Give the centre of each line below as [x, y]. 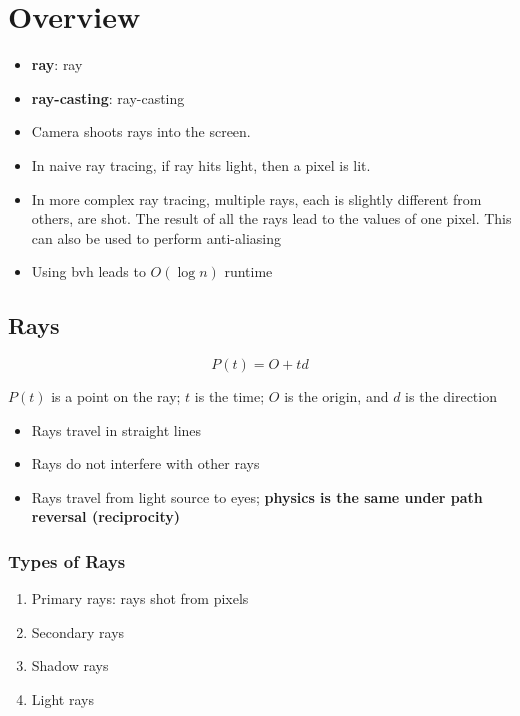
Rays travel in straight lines [116, 429]
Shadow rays [70, 665]
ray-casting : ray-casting [108, 97]
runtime [248, 271]
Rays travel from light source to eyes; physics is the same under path [257, 496]
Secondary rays [78, 631]
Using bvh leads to [88, 271]
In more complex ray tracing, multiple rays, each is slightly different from [256, 198]
